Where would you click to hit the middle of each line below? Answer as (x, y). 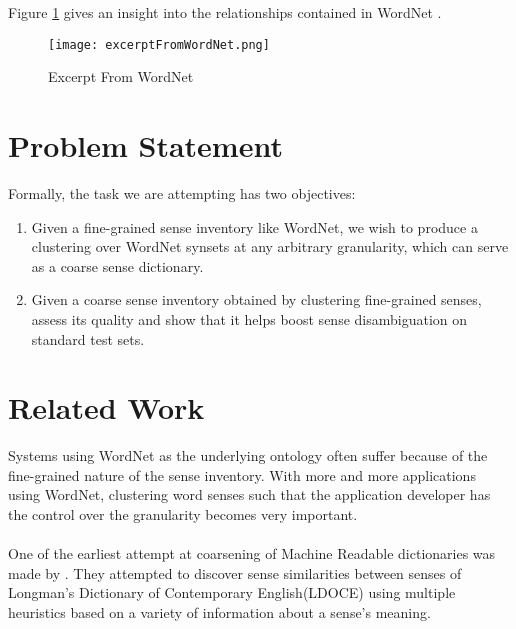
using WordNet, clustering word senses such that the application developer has (249, 494)
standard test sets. (88, 338)
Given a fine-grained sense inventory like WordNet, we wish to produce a (254, 226)
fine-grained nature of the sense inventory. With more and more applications (242, 474)
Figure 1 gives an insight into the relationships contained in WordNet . (225, 12)
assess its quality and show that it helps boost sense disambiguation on (249, 318)
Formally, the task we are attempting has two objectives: (182, 192)
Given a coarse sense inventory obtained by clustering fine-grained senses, (256, 299)
